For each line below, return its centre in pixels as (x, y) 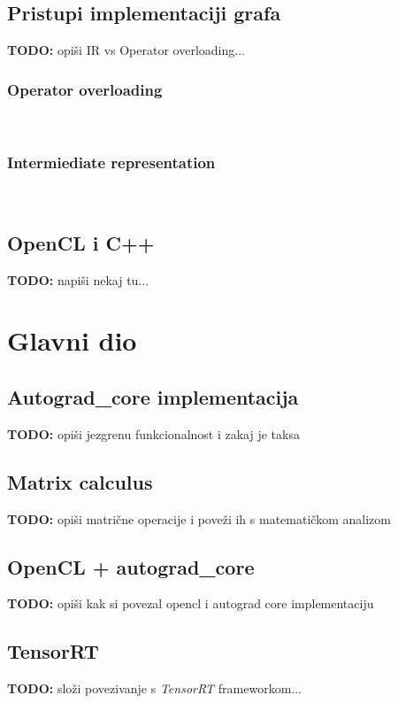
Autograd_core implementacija (153, 396)
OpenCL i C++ (81, 242)
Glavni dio (72, 340)
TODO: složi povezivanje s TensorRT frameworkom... (154, 688)
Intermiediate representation (111, 162)
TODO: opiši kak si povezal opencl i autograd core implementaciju (191, 603)
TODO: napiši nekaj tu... (78, 279)
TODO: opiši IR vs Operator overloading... (126, 50)
